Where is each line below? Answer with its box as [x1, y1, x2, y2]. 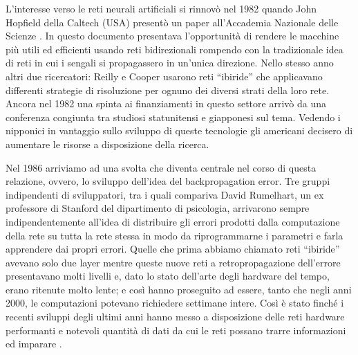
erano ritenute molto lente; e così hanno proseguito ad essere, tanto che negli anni [6, 282, 352, 296]
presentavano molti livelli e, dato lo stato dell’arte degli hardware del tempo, [6, 268, 330, 283]
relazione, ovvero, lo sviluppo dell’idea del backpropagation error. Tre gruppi [6, 174, 330, 188]
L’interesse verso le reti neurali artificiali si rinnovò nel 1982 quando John [6, 1, 317, 15]
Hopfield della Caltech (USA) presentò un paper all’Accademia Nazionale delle [6, 15, 339, 29]
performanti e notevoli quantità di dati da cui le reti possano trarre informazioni [6, 322, 346, 337]
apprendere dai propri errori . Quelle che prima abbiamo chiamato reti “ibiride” [6, 242, 340, 256]
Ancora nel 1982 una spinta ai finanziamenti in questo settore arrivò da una [6, 96, 326, 111]
